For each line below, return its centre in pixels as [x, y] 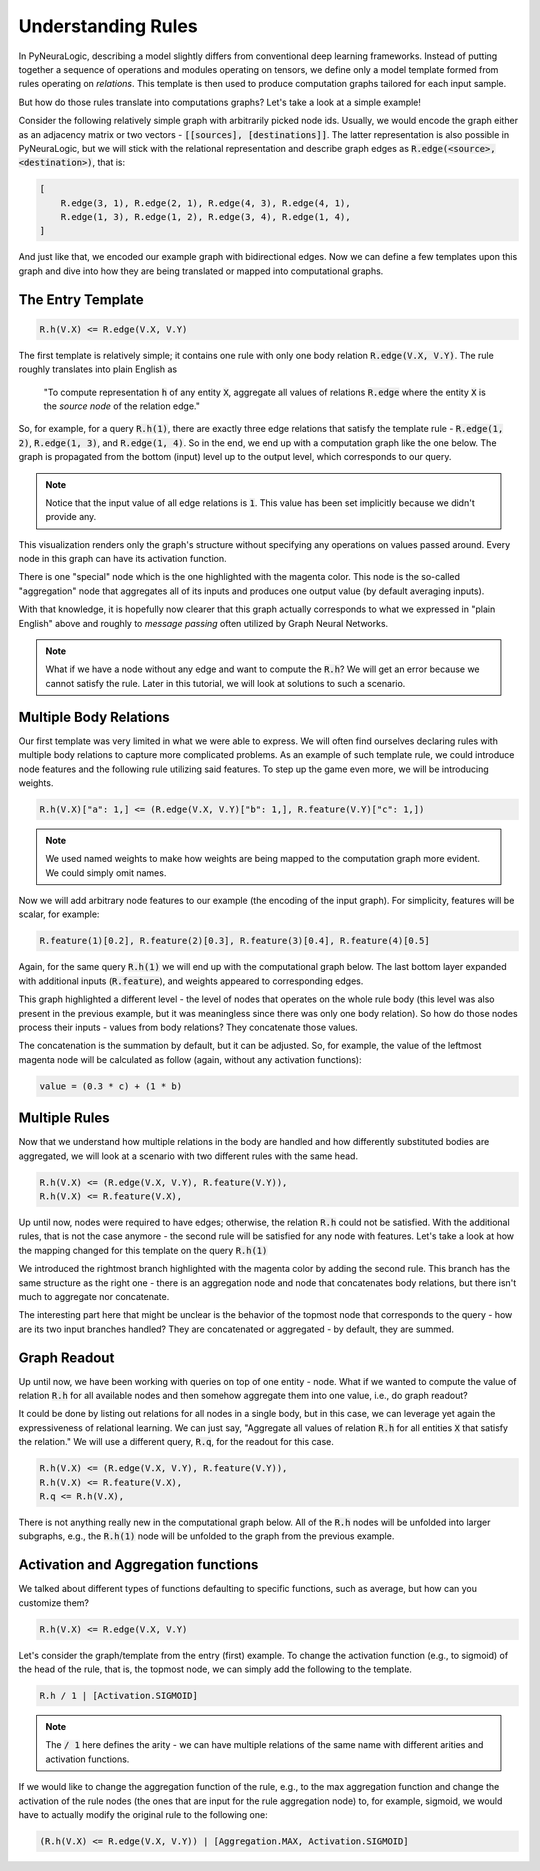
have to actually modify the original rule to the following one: [143, 1814]
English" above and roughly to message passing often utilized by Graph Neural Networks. [203, 623]
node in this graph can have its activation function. [122, 559]
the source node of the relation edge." [121, 406]
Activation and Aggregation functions [138, 1565]
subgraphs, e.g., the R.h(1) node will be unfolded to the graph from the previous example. [206, 1536]
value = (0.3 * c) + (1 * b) [111, 1086]
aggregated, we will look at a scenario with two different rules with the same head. [188, 1156]
